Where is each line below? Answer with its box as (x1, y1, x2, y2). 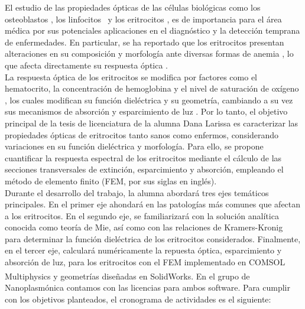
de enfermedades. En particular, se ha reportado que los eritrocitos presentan (5, 35, 284, 48)
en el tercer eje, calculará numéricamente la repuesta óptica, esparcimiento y (5, 244, 282, 256)
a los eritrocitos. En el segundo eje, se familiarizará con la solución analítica (5, 209, 279, 222)
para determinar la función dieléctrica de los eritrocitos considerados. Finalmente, (5, 232, 301, 245)
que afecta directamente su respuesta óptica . (5, 58, 168, 71)
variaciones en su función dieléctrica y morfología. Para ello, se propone (5, 140, 264, 152)
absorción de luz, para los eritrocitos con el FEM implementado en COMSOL (5, 256, 285, 268)
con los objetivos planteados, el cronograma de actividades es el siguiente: (5, 292, 271, 305)
